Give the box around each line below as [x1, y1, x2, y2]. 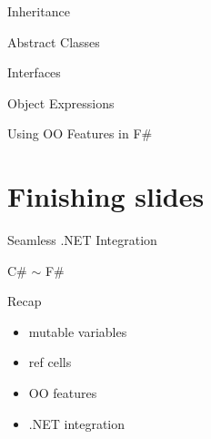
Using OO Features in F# [7, 124, 153, 143]
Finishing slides [7, 178, 205, 215]
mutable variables [28, 322, 127, 341]
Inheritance [7, 2, 70, 20]
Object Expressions [7, 93, 115, 112]
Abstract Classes [7, 32, 100, 51]
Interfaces [7, 63, 61, 82]
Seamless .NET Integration [7, 230, 157, 250]
